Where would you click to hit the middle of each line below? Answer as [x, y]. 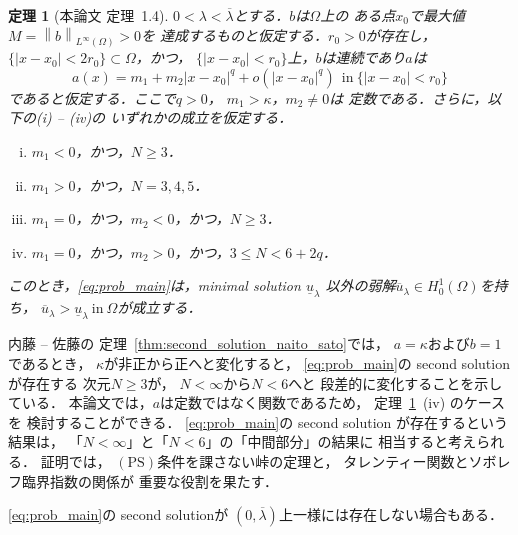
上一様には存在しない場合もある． [390, 514]
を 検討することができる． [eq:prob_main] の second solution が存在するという [258, 421]
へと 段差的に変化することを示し [395, 382]
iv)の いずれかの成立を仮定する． [183, 117]
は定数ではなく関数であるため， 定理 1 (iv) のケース [333, 402]
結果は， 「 [45, 441]
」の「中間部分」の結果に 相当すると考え [341, 441]
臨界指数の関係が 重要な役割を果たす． [150, 480]
